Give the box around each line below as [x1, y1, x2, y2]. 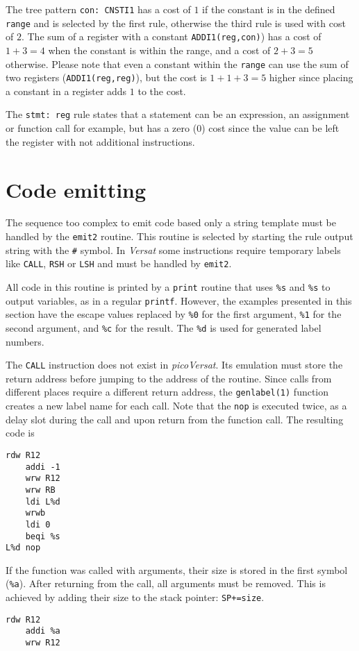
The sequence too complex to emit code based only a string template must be [6, 215, 336, 230]
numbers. [6, 334, 44, 348]
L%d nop [6, 543, 41, 553]
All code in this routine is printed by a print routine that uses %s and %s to [6, 280, 331, 294]
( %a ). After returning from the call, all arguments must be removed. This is [6, 576, 326, 591]
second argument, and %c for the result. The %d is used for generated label [6, 320, 322, 335]
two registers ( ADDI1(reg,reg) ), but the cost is [6, 70, 207, 85]
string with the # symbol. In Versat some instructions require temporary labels [6, 242, 341, 257]
